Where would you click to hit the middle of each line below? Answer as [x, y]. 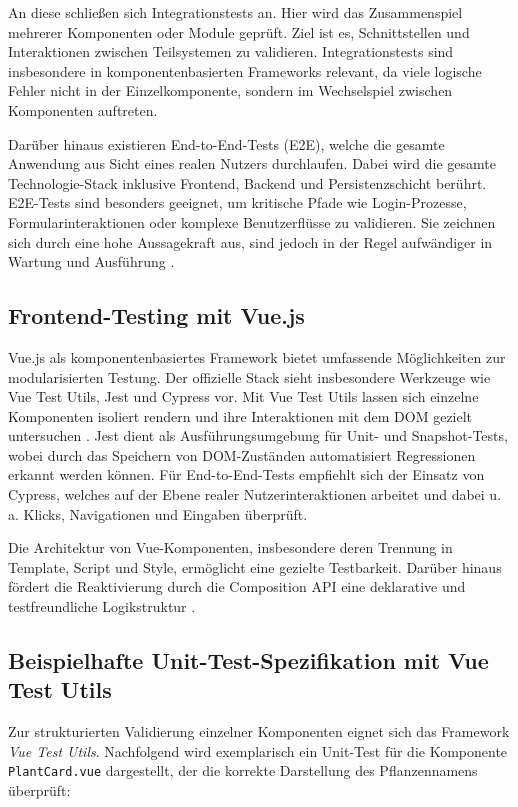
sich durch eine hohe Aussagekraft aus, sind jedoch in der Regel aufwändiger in [250, 241]
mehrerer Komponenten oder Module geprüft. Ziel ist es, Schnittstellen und [239, 31]
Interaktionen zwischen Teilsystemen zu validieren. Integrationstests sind [231, 51]
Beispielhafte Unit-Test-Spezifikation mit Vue [248, 660]
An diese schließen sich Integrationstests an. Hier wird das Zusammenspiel [235, 12]
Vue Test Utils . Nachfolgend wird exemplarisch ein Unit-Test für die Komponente [258, 750]
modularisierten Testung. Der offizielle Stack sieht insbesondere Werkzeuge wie [249, 376]
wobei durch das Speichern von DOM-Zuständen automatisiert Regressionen [242, 454]
